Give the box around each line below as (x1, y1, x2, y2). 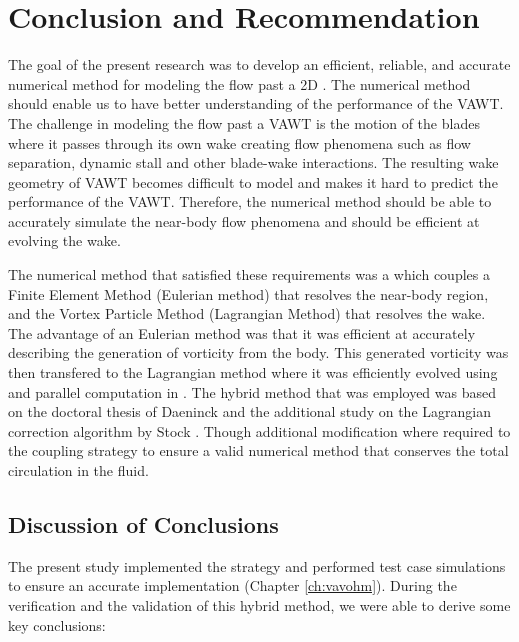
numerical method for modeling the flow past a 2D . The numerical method (8, 73, 471, 94)
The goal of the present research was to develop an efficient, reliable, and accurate (8, 54, 511, 75)
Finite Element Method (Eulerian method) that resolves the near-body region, (8, 283, 489, 304)
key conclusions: (8, 614, 106, 635)
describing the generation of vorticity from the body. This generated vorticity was (8, 342, 509, 363)
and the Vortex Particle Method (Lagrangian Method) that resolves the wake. (8, 303, 486, 324)
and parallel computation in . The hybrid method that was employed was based (8, 381, 496, 402)
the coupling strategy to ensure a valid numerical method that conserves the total (8, 440, 509, 461)
